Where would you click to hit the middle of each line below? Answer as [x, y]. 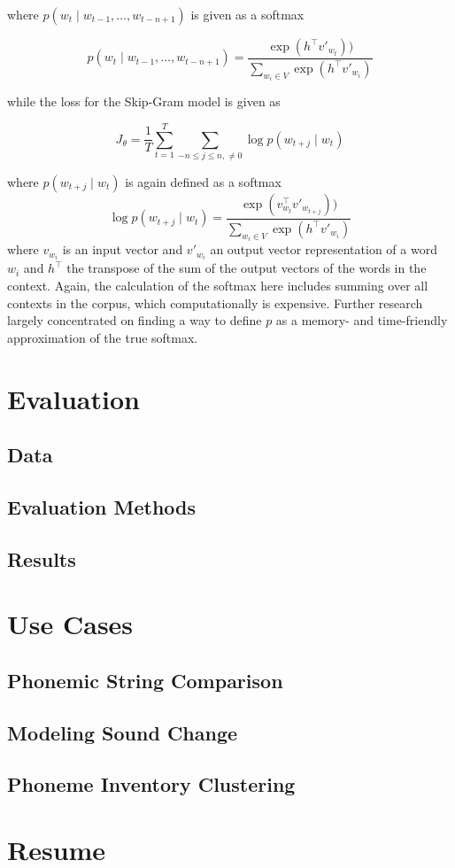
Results [42, 558]
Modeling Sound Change [123, 732]
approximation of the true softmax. [103, 337]
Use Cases [70, 624]
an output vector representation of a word [324, 249]
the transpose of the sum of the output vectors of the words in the [247, 268]
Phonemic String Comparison [145, 680]
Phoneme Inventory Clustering [151, 784]
